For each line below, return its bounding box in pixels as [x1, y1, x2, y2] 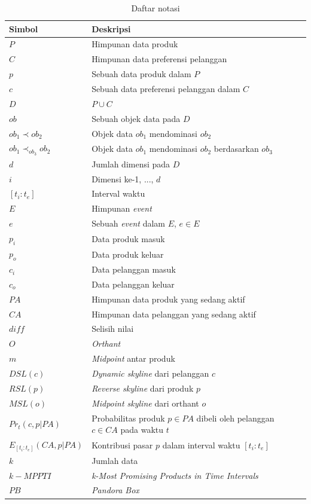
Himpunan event [92, 202, 152, 215]
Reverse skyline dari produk [92, 381, 194, 394]
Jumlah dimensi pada [92, 157, 170, 170]
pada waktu [120, 423, 164, 436]
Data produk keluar [92, 248, 164, 260]
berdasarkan [214, 142, 259, 155]
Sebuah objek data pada [92, 112, 181, 124]
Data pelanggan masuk [92, 263, 176, 276]
